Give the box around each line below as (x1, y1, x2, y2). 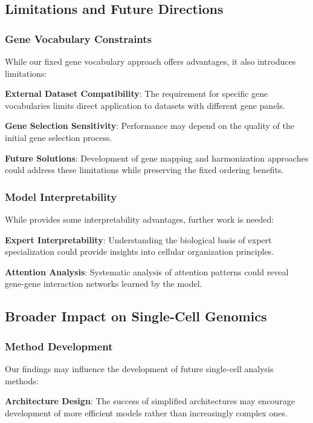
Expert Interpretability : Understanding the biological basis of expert (5, 233, 272, 246)
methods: (5, 374, 39, 387)
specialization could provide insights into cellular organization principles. (5, 245, 274, 258)
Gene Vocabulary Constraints (5, 31, 152, 46)
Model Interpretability (5, 189, 117, 204)
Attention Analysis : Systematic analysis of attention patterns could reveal (5, 265, 289, 278)
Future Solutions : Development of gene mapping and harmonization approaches (5, 151, 309, 164)
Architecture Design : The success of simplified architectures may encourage (5, 395, 295, 407)
